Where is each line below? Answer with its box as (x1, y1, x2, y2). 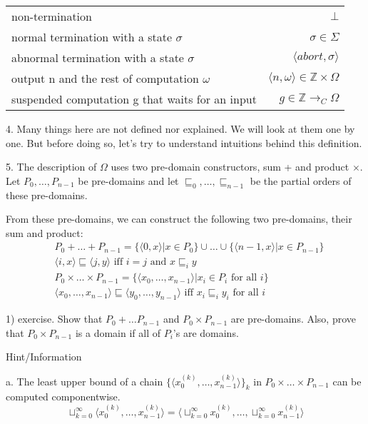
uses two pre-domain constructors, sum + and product (111, 159, 349, 174)
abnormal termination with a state (11, 49, 184, 66)
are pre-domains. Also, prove (230, 311, 357, 326)
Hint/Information (6, 349, 82, 364)
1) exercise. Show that (6, 311, 103, 326)
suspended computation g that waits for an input (11, 91, 257, 107)
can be (332, 373, 362, 388)
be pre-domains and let (78, 173, 179, 188)
